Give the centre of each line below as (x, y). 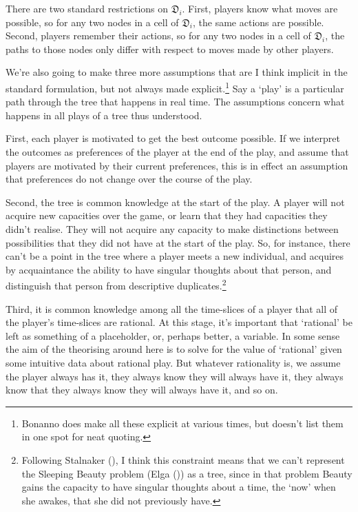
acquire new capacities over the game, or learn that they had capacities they (167, 215)
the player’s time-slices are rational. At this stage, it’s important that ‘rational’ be (179, 322)
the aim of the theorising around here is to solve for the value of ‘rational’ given (174, 349)
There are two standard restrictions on (87, 8)
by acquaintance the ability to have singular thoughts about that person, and (169, 269)
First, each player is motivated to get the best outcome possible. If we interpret (173, 138)
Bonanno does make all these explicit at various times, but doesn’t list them (182, 423)
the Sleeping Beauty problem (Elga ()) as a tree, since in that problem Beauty (187, 473)
